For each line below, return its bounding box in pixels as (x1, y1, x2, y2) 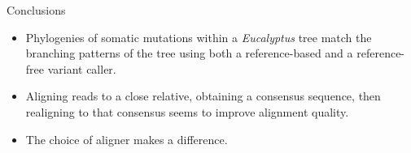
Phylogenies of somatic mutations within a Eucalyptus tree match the (25, 28, 372, 45)
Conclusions (7, 2, 66, 18)
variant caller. (47, 60, 116, 77)
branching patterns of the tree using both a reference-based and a (25, 45, 353, 62)
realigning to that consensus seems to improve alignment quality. (25, 103, 349, 120)
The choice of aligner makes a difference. (25, 130, 228, 147)
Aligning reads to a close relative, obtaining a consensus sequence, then (25, 87, 381, 104)
